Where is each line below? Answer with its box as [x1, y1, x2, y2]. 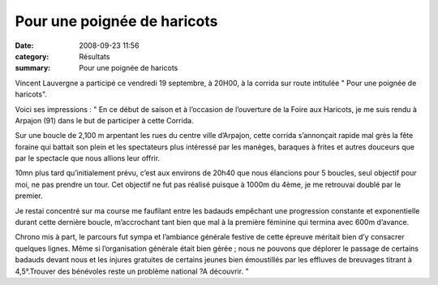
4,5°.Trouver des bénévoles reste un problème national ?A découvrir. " [15, 266, 249, 276]
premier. [15, 191, 44, 201]
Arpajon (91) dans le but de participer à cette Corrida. [15, 115, 194, 125]
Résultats [79, 51, 110, 61]
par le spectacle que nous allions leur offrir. [15, 153, 161, 163]
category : [15, 51, 49, 61]
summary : [15, 63, 51, 73]
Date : [15, 41, 34, 50]
